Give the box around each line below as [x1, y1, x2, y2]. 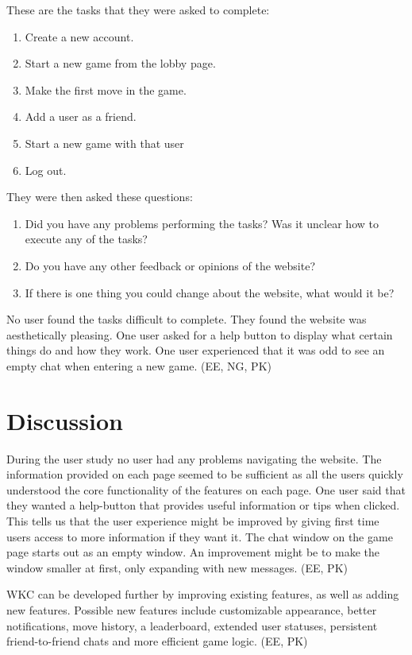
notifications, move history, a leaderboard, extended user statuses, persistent [6, 617, 378, 634]
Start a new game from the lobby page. [25, 55, 216, 72]
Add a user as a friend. [25, 108, 137, 125]
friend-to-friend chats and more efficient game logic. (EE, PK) [6, 633, 308, 649]
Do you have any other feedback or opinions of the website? [25, 257, 315, 273]
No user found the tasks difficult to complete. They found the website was [6, 311, 367, 327]
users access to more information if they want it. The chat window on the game [6, 528, 393, 545]
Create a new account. [25, 28, 134, 45]
